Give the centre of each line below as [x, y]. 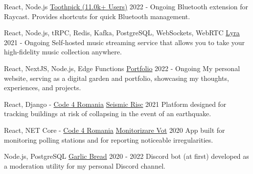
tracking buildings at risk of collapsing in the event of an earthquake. [108, 113]
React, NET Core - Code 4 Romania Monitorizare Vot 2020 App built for [115, 130]
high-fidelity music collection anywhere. [63, 52]
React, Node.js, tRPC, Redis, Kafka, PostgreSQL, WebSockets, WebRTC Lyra [122, 33]
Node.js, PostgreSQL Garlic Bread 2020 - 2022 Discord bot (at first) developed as [126, 156]
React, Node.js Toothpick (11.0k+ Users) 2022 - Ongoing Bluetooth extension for [126, 6]
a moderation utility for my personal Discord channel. [85, 165]
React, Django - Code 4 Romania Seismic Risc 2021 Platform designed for [115, 104]
